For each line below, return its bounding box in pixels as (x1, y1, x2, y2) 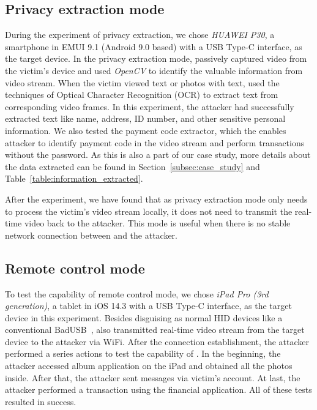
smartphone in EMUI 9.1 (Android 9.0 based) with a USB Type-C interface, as (5, 40, 302, 53)
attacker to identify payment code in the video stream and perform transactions (5, 136, 305, 149)
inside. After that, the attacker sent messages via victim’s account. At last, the (5, 371, 300, 384)
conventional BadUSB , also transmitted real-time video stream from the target (5, 323, 305, 336)
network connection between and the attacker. (5, 228, 178, 241)
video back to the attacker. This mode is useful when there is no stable (24, 217, 291, 229)
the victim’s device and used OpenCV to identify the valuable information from (5, 64, 303, 76)
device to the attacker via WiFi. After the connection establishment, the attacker (5, 335, 310, 348)
